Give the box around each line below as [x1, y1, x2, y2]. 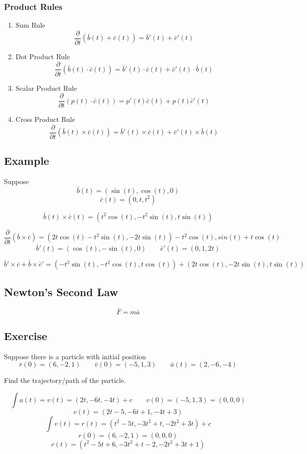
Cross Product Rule [15, 114, 75, 124]
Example [4, 153, 49, 168]
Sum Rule [15, 20, 45, 30]
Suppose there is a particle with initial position [4, 351, 146, 361]
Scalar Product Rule [15, 82, 77, 93]
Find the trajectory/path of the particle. [4, 375, 126, 385]
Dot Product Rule [15, 51, 70, 61]
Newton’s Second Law [4, 284, 118, 299]
